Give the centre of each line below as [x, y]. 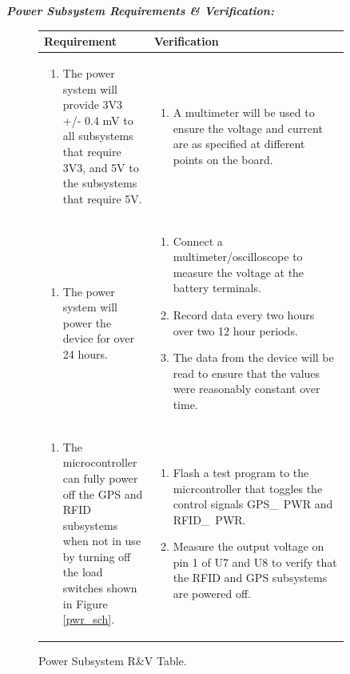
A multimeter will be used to [244, 112]
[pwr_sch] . [89, 619]
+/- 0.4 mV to [98, 120]
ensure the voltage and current [248, 128]
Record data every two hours [244, 314]
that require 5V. [102, 198]
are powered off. [212, 594]
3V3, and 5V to [101, 167]
